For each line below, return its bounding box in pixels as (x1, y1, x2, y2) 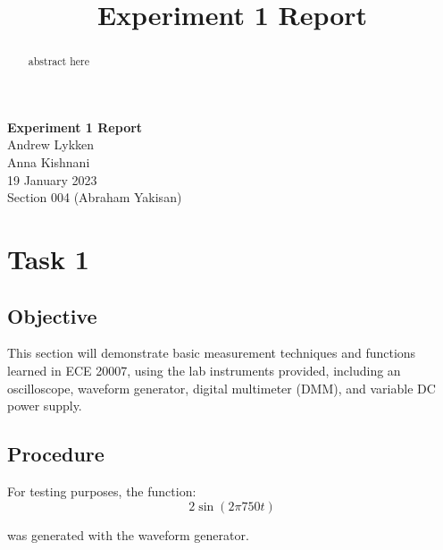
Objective (7, 301, 97, 329)
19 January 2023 (7, 170, 97, 189)
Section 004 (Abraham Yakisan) (7, 188, 182, 207)
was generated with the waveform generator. (7, 525, 249, 544)
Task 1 (7, 240, 89, 276)
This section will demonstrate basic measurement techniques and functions (7, 343, 416, 362)
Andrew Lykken (7, 135, 95, 154)
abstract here (28, 54, 89, 69)
